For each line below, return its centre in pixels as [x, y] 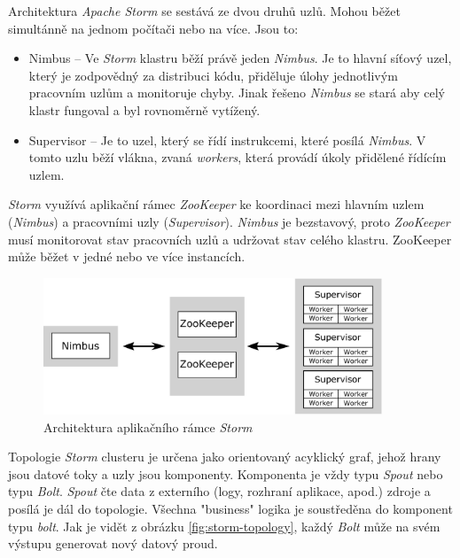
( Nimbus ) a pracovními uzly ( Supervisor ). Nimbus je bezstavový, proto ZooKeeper [229, 221]
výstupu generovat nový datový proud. [113, 543]
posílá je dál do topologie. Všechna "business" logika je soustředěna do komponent [230, 508]
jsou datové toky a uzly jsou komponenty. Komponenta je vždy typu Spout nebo [226, 473]
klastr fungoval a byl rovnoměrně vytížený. [144, 109]
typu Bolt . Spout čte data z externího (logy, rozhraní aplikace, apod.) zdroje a [219, 491]
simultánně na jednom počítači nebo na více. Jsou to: [153, 28]
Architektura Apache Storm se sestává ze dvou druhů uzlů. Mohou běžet [204, 11]
